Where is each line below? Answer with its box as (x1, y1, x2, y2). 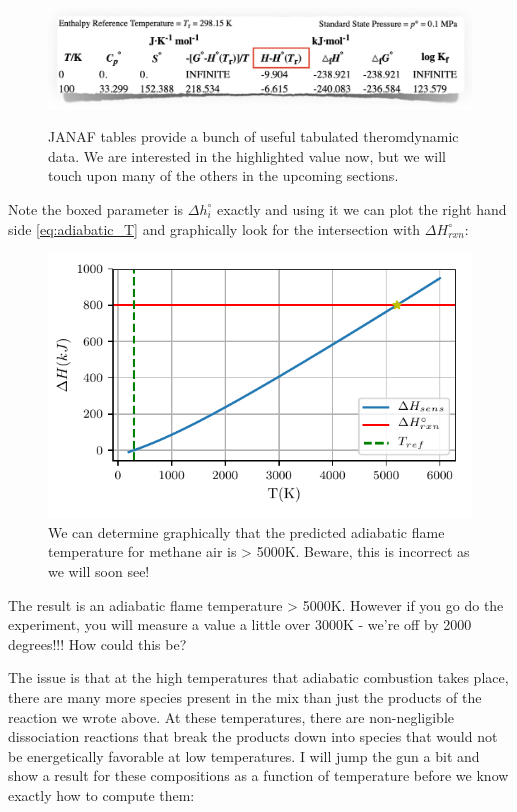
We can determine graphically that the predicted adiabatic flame (48, 521, 445, 542)
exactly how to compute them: (8, 784, 195, 805)
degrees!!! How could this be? (8, 633, 187, 654)
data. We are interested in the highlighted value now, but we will (48, 145, 446, 166)
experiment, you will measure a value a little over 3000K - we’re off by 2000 (8, 614, 472, 635)
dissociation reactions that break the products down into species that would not (8, 726, 498, 747)
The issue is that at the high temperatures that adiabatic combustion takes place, (8, 667, 509, 688)
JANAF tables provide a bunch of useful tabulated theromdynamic (48, 126, 459, 147)
